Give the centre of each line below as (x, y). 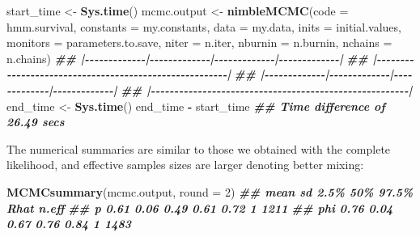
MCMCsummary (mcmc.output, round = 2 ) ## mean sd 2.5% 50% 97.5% (210, 191)
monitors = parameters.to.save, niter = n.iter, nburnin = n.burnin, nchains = (199, 42)
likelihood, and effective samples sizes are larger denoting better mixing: (185, 165)
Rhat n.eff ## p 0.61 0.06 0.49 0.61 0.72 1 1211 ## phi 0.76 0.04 (200, 207)
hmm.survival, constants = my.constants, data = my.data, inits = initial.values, (204, 26)
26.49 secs (36, 122)
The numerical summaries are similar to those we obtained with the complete (199, 148)
